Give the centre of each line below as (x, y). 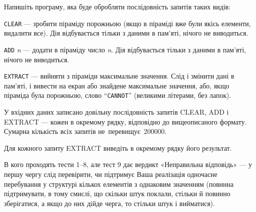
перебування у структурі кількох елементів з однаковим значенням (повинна (119, 184)
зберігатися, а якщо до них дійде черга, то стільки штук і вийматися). (109, 203)
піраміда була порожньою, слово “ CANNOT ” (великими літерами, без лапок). (118, 95)
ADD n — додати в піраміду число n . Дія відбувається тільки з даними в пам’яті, (125, 49)
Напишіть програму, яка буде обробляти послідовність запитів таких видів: (117, 6)
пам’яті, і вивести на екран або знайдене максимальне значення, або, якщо (117, 85)
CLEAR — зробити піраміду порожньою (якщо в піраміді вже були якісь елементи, (128, 23)
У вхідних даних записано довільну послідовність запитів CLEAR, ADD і (116, 112)
